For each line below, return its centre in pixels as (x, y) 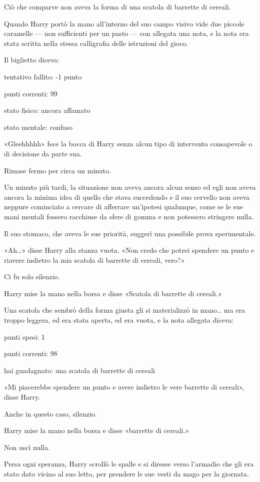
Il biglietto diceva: (32, 60)
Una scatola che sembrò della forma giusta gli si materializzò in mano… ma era (124, 310)
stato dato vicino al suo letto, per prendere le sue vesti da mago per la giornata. (127, 474)
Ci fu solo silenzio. (32, 276)
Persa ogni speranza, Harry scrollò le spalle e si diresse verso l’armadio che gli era (129, 464)
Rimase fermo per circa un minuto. (57, 170)
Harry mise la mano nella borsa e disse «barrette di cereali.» (97, 430)
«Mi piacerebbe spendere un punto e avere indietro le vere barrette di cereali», (124, 387)
